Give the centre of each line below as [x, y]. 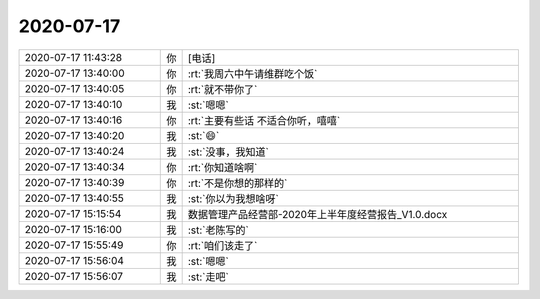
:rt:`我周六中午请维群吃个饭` [252, 73]
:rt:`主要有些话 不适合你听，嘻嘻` [264, 120]
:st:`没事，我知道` [228, 152]
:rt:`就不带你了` [222, 89]
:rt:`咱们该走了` [222, 245]
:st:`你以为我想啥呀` [233, 198]
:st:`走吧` [208, 277]
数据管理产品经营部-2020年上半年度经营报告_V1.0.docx [317, 214]
